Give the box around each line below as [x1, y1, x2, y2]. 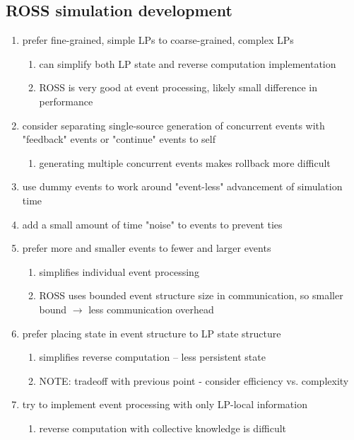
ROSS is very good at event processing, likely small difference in [39, 80, 317, 95]
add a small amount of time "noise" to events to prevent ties [22, 216, 283, 231]
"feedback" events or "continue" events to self [22, 132, 216, 146]
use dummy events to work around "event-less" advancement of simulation [22, 179, 343, 194]
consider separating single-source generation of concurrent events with [22, 117, 325, 132]
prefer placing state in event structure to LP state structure [22, 325, 281, 340]
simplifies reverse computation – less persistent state [39, 349, 266, 364]
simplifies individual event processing [39, 264, 199, 279]
